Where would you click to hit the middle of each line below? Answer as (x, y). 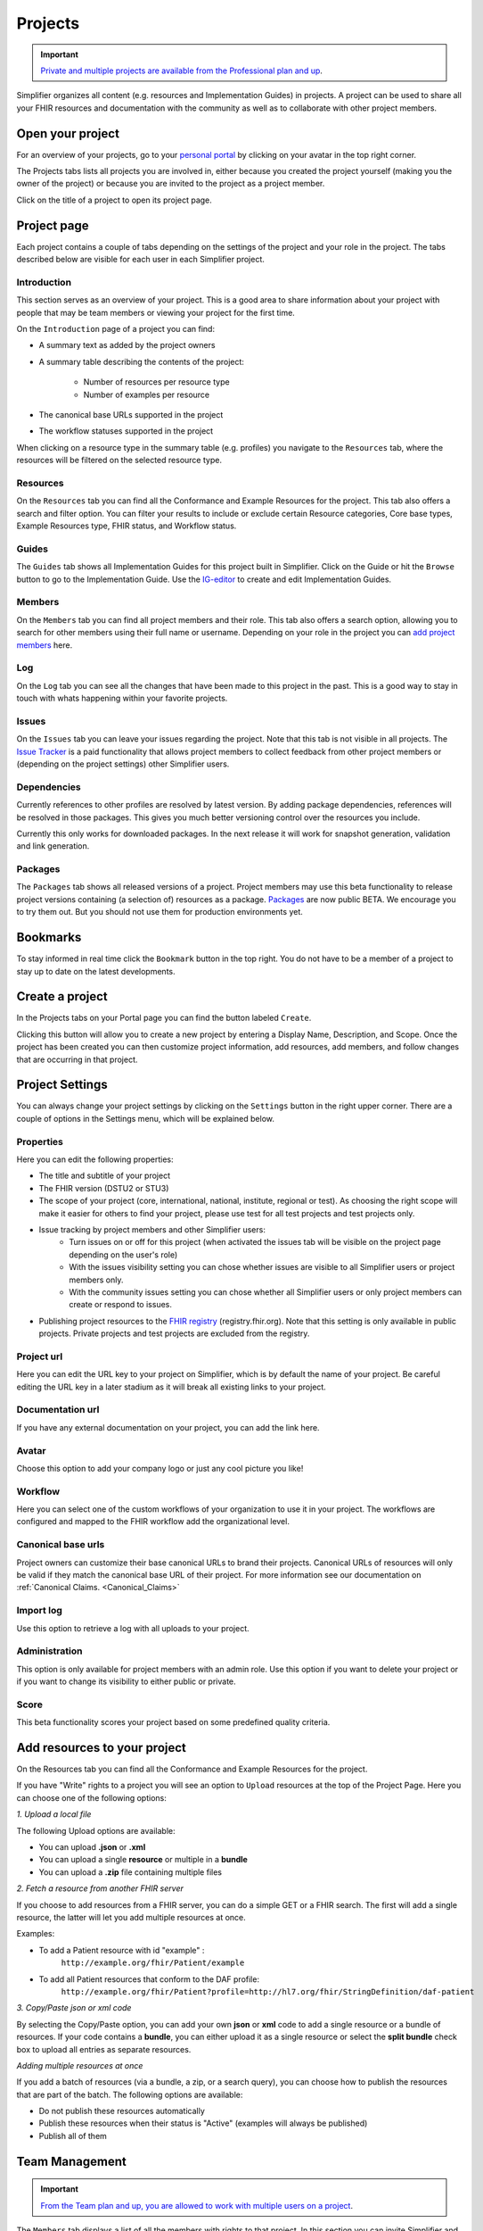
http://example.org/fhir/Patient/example (153, 1963)
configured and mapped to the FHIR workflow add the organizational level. (153, 1522)
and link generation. (53, 846)
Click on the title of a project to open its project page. (115, 200)
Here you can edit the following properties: (95, 1159)
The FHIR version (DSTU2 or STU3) (104, 1188)
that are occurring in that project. (77, 1059)
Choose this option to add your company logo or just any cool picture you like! (160, 1468)
